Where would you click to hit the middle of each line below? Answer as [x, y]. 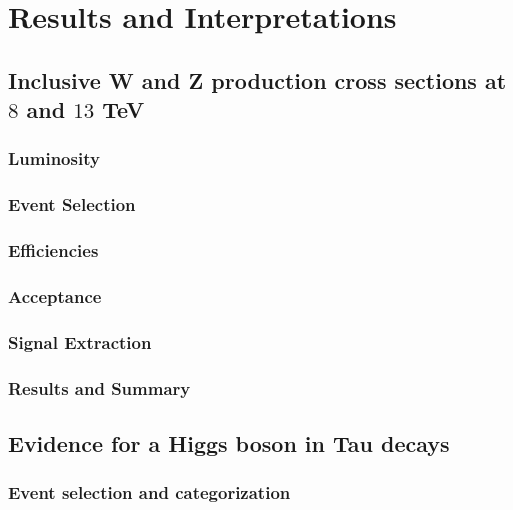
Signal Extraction [80, 341]
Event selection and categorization [149, 492]
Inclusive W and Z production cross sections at [257, 79]
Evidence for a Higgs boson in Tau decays [229, 443]
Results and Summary [99, 387]
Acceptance [55, 296]
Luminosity [54, 158]
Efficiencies [53, 250]
